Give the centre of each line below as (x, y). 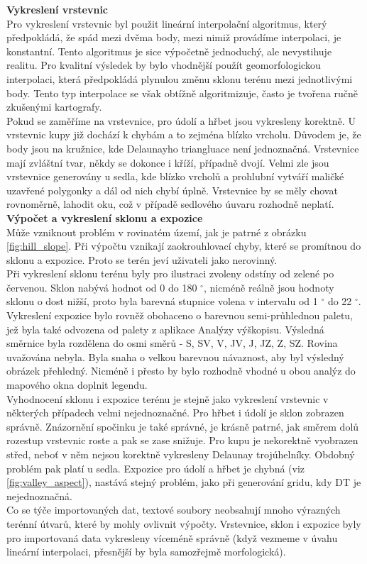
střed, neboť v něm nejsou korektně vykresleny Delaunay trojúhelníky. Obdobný (181, 454)
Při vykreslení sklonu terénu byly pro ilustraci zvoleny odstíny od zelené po (170, 273)
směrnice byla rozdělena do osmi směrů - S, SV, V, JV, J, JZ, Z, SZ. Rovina (172, 343)
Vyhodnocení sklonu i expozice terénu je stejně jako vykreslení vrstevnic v (168, 398)
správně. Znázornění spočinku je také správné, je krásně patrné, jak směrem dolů (183, 426)
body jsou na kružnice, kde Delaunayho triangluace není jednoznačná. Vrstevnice (183, 148)
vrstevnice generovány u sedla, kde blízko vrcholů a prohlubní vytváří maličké (175, 176)
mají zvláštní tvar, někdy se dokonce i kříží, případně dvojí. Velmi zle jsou (168, 162)
